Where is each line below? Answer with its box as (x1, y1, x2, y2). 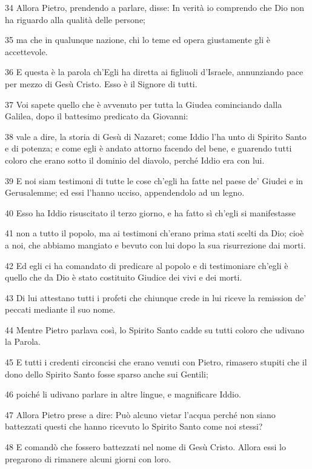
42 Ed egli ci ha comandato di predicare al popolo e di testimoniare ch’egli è (5, 259, 288, 271)
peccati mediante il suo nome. (5, 303, 116, 316)
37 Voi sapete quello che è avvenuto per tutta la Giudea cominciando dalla (5, 98, 282, 110)
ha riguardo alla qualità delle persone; (5, 13, 146, 25)
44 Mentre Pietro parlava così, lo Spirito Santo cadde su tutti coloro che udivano (5, 323, 305, 336)
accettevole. (5, 45, 48, 58)
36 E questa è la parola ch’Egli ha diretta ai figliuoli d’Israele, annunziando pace (5, 65, 304, 78)
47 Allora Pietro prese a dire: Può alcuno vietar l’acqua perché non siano (5, 408, 276, 421)
